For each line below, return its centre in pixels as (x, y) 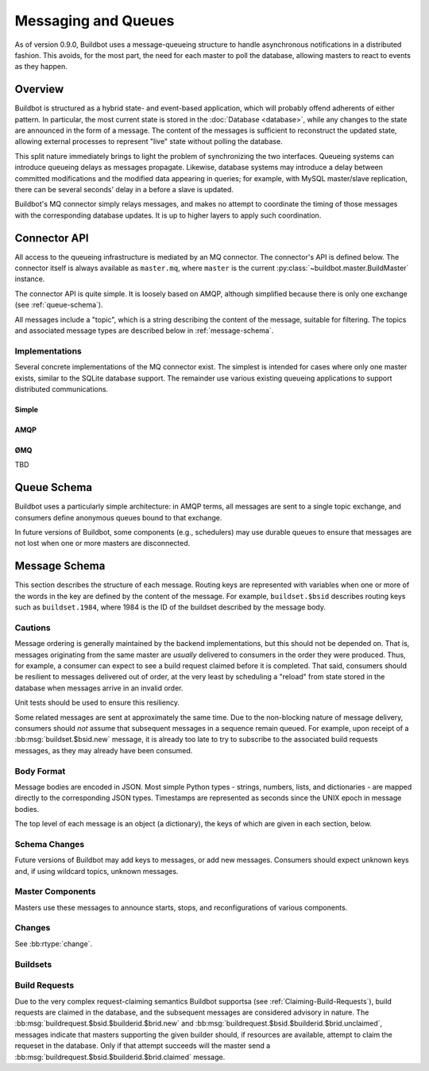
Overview (39, 89)
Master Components (55, 891)
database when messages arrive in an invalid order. (99, 688)
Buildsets (33, 964)
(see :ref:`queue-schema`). (59, 305)
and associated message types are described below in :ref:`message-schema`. (144, 331)
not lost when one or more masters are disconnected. (102, 543)
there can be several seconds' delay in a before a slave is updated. (124, 189)
